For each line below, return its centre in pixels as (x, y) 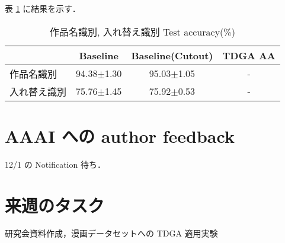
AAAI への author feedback (120, 135)
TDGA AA (249, 55)
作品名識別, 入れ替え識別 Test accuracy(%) (142, 31)
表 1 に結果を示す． (43, 8)
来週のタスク (55, 205)
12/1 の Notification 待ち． (55, 164)
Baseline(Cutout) (172, 55)
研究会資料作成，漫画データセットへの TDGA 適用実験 (111, 233)
